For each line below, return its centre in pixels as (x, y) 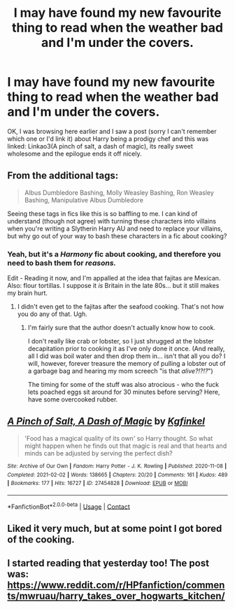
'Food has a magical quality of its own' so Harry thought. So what (119, 438)
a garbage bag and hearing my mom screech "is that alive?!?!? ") (120, 371)
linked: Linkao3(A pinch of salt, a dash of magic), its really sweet (100, 146)
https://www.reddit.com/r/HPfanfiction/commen (116, 586)
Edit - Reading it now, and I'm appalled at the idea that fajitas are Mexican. (114, 278)
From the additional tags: (63, 176)
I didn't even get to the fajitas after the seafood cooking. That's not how (121, 307)
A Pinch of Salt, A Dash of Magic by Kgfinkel (106, 422)
